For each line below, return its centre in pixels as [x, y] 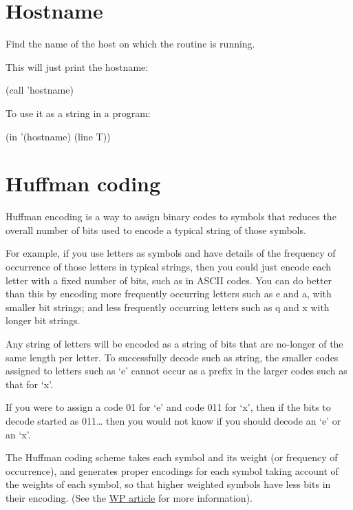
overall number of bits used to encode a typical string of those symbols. [156, 230]
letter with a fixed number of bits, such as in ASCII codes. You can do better [169, 280]
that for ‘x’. [29, 384]
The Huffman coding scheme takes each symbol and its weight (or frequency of [172, 457]
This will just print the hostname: [77, 66]
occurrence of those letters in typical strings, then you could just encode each [169, 266]
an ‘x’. [18, 434]
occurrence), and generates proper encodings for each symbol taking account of [172, 470]
